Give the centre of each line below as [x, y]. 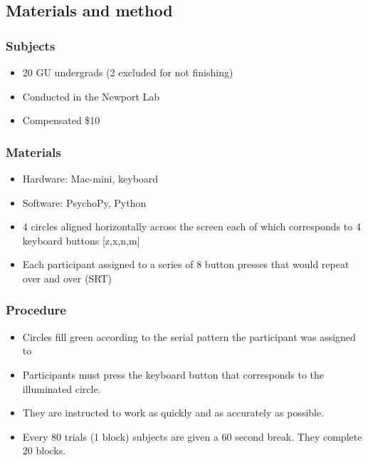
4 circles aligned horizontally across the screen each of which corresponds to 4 [191, 226]
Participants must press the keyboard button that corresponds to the [173, 374]
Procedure [36, 310]
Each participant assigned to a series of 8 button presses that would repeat [186, 264]
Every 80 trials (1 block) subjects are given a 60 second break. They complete [192, 436]
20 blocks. [44, 450]
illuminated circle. [62, 388]
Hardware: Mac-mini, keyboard [90, 178]
